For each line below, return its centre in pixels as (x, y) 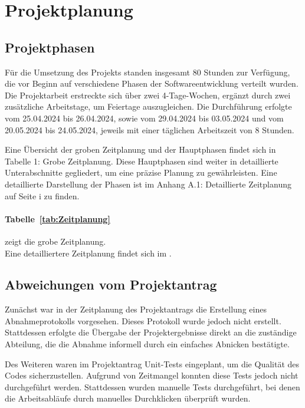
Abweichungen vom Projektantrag (111, 284)
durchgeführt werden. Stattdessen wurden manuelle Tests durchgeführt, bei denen (152, 386)
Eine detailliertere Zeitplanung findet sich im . (88, 253)
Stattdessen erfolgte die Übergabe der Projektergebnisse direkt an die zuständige (151, 332)
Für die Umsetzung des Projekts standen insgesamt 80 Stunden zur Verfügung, (147, 72)
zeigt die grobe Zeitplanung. (55, 241)
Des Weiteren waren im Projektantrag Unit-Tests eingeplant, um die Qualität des (152, 363)
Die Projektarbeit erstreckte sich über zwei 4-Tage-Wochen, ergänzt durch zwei (148, 95)
